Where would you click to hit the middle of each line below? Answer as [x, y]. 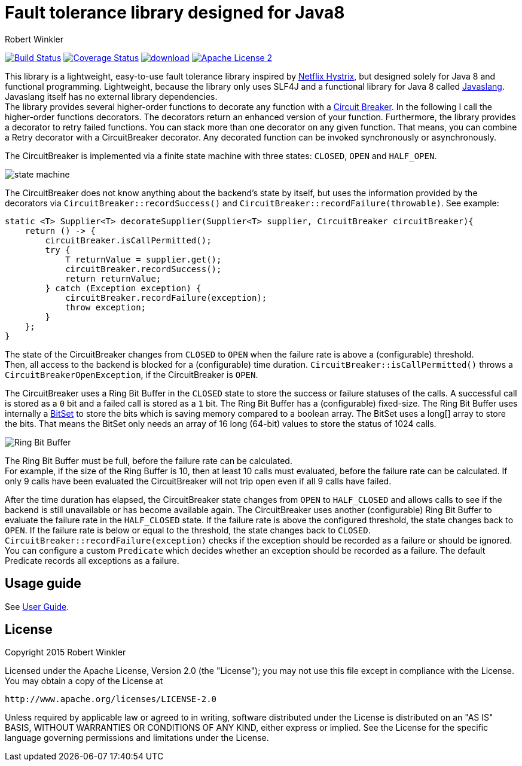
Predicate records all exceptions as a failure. [92, 560]
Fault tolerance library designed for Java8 [175, 13]
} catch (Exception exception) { [123, 288]
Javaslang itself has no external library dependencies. [111, 96]
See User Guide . [37, 606]
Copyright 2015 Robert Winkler [65, 652]
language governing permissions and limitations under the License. [137, 738]
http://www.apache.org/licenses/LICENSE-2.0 [111, 699]
